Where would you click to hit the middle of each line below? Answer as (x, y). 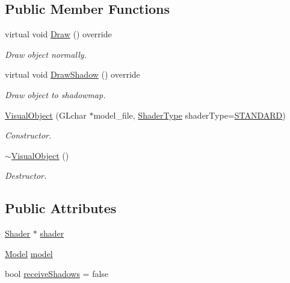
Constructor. (28, 135)
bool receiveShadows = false (57, 274)
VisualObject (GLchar (46, 115)
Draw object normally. (46, 54)
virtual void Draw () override (58, 34)
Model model (29, 253)
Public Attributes (61, 208)
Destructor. (26, 176)
